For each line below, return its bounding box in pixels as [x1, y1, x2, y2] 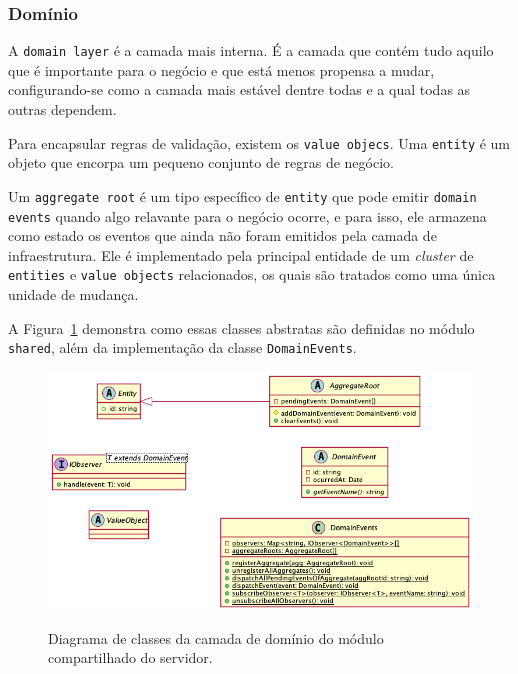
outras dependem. [8, 99, 117, 120]
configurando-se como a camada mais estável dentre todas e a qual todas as [8, 79, 471, 100]
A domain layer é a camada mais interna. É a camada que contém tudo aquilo [8, 40, 494, 61]
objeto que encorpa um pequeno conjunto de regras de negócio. [8, 152, 394, 173]
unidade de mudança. [8, 284, 139, 305]
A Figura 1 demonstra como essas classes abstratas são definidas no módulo [8, 317, 475, 338]
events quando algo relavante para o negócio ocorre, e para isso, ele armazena [8, 205, 487, 226]
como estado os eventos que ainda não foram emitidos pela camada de [8, 225, 437, 246]
